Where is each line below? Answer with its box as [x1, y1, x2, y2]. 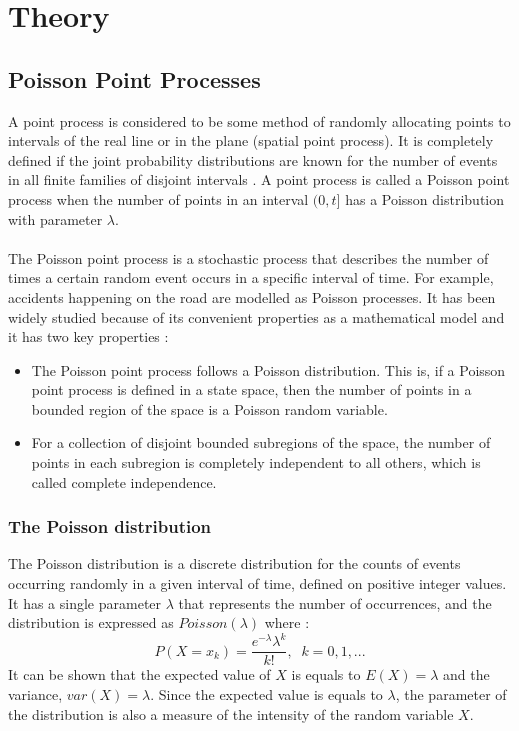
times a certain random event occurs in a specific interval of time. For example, [8, 267, 494, 288]
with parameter [8, 208, 103, 229]
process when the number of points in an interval [8, 188, 309, 209]
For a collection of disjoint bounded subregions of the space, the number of [31, 432, 491, 453]
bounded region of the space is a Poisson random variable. [31, 398, 388, 419]
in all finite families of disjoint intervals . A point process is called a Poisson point [8, 169, 510, 190]
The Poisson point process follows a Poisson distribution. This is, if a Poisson [31, 359, 506, 380]
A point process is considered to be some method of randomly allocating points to [8, 110, 511, 131]
